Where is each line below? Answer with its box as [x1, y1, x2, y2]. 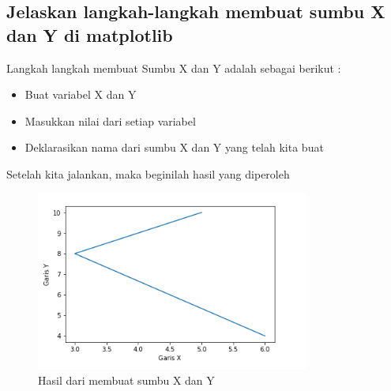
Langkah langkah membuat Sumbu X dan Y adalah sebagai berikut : [6, 59, 341, 76]
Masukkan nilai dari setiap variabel [24, 112, 196, 129]
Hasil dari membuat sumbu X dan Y [38, 372, 215, 389]
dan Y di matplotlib [6, 22, 173, 47]
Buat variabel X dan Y [24, 86, 137, 103]
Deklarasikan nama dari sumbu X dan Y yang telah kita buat [24, 139, 324, 156]
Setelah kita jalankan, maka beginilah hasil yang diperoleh [6, 165, 290, 182]
